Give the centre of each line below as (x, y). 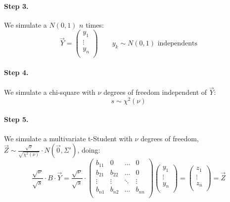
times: (95, 24)
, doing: (89, 150)
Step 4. (16, 72)
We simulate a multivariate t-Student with (68, 138)
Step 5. (16, 119)
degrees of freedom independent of (155, 92)
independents (177, 44)
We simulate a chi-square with (50, 92)
